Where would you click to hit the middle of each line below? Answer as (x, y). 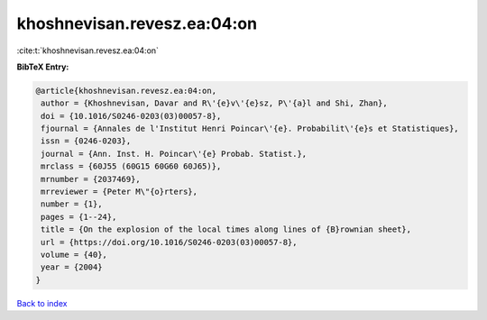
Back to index (42, 303)
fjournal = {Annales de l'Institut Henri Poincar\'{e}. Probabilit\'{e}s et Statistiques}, (250, 129)
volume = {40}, (74, 255)
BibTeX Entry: (43, 67)
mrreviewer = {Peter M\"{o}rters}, (119, 192)
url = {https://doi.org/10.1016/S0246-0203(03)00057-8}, (169, 242)
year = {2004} (72, 267)
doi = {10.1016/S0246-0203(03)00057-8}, (131, 116)
